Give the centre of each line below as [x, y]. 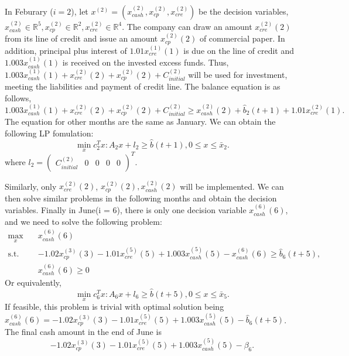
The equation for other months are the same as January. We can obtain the [140, 121]
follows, [18, 97]
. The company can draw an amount [187, 26]
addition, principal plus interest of [66, 50]
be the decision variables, [244, 11]
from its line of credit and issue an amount [81, 38]
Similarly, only [31, 186]
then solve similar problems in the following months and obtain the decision [141, 198]
